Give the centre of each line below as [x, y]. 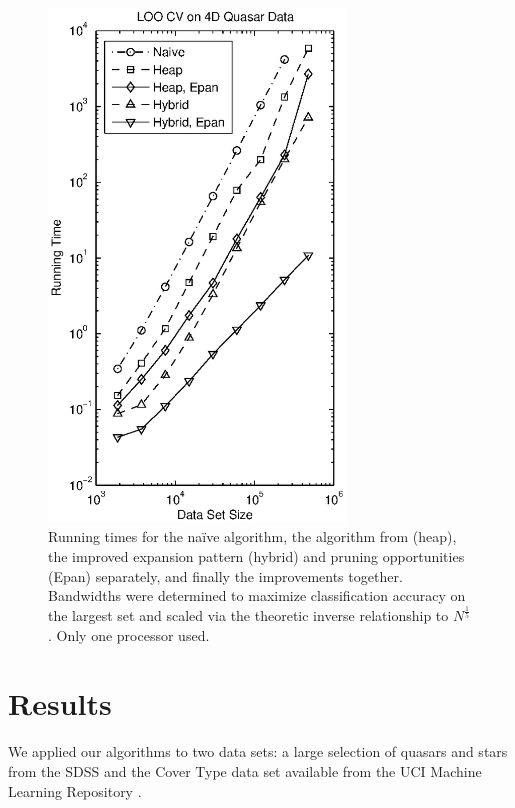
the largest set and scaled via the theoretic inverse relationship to [248, 615]
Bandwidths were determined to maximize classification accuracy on [257, 595]
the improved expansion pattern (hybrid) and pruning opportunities [256, 555]
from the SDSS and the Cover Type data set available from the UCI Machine [245, 770]
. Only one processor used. [129, 634]
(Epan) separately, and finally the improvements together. [225, 575]
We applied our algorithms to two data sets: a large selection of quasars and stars [258, 751]
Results [60, 703]
